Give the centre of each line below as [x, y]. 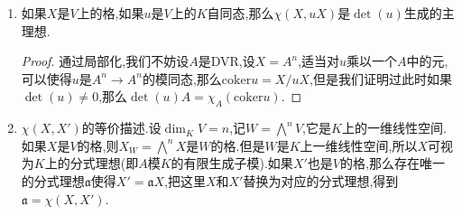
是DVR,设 [226, 61]
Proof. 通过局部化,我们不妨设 [105, 61]
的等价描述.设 [121, 128]
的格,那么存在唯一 [393, 163]
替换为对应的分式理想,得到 [321, 180]
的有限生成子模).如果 [232, 163]
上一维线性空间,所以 [359, 145]
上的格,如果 [111, 13]
